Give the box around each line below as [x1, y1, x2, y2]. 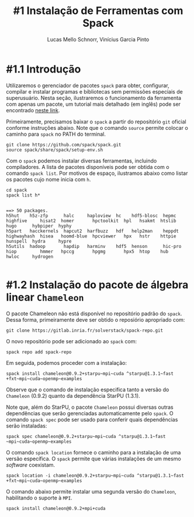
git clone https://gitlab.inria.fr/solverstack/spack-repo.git [6, 328, 164, 333]
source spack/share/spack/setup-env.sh [6, 147, 103, 153]
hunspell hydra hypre [6, 238, 72, 244]
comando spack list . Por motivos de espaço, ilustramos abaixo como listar [6, 170, 188, 177]
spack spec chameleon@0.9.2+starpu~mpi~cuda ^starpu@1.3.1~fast [6, 433, 166, 439]
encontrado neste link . [6, 106, 60, 113]
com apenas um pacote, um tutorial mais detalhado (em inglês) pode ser [6, 101, 181, 108]
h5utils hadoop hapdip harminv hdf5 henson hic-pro [6, 243, 182, 249]
